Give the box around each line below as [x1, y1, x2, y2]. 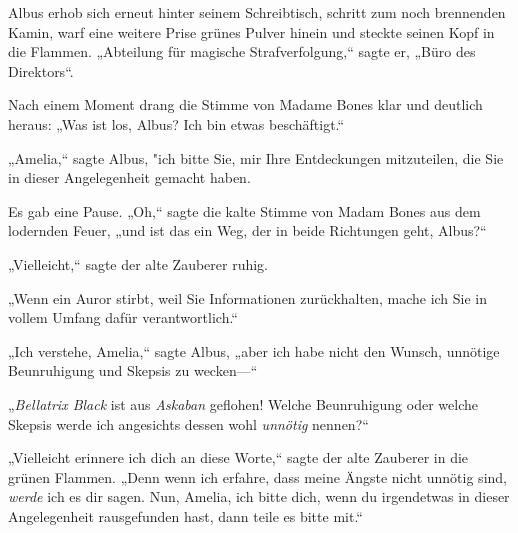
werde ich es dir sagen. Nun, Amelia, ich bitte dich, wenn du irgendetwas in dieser [8, 486, 510, 507]
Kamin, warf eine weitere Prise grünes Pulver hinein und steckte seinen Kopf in [8, 21, 495, 42]
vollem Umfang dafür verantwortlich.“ [8, 307, 238, 328]
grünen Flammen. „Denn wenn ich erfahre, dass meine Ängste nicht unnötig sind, [8, 466, 507, 487]
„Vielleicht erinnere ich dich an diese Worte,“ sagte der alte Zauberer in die [8, 447, 469, 468]
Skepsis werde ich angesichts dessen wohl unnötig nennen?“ [8, 413, 369, 434]
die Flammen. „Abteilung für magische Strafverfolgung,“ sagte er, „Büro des [8, 41, 476, 62]
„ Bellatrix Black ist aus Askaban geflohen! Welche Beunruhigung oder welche [8, 393, 478, 414]
